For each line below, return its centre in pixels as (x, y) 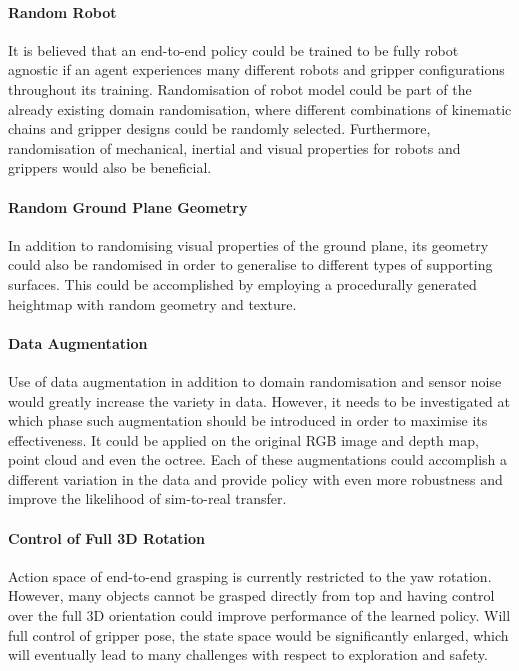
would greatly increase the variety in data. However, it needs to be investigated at (259, 400)
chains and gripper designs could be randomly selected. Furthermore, (219, 128)
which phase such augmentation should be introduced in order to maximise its (248, 420)
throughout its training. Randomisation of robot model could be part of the (240, 88)
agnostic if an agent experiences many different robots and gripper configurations (256, 69)
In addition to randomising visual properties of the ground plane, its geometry (248, 244)
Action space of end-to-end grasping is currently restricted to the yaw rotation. (250, 575)
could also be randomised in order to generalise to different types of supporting (250, 264)
